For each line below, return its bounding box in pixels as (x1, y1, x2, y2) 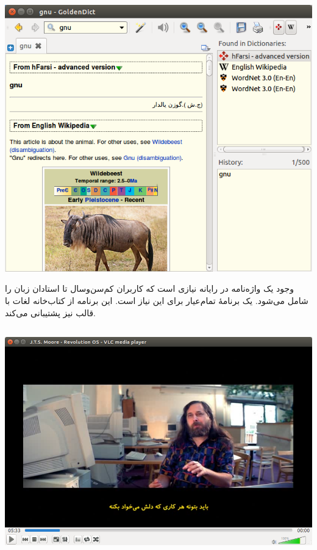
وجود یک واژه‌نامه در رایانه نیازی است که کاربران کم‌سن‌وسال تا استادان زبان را (5, 282, 294, 295)
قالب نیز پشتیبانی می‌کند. (5, 306, 96, 319)
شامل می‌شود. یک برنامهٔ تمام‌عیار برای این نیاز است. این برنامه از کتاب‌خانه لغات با (5, 294, 308, 307)
